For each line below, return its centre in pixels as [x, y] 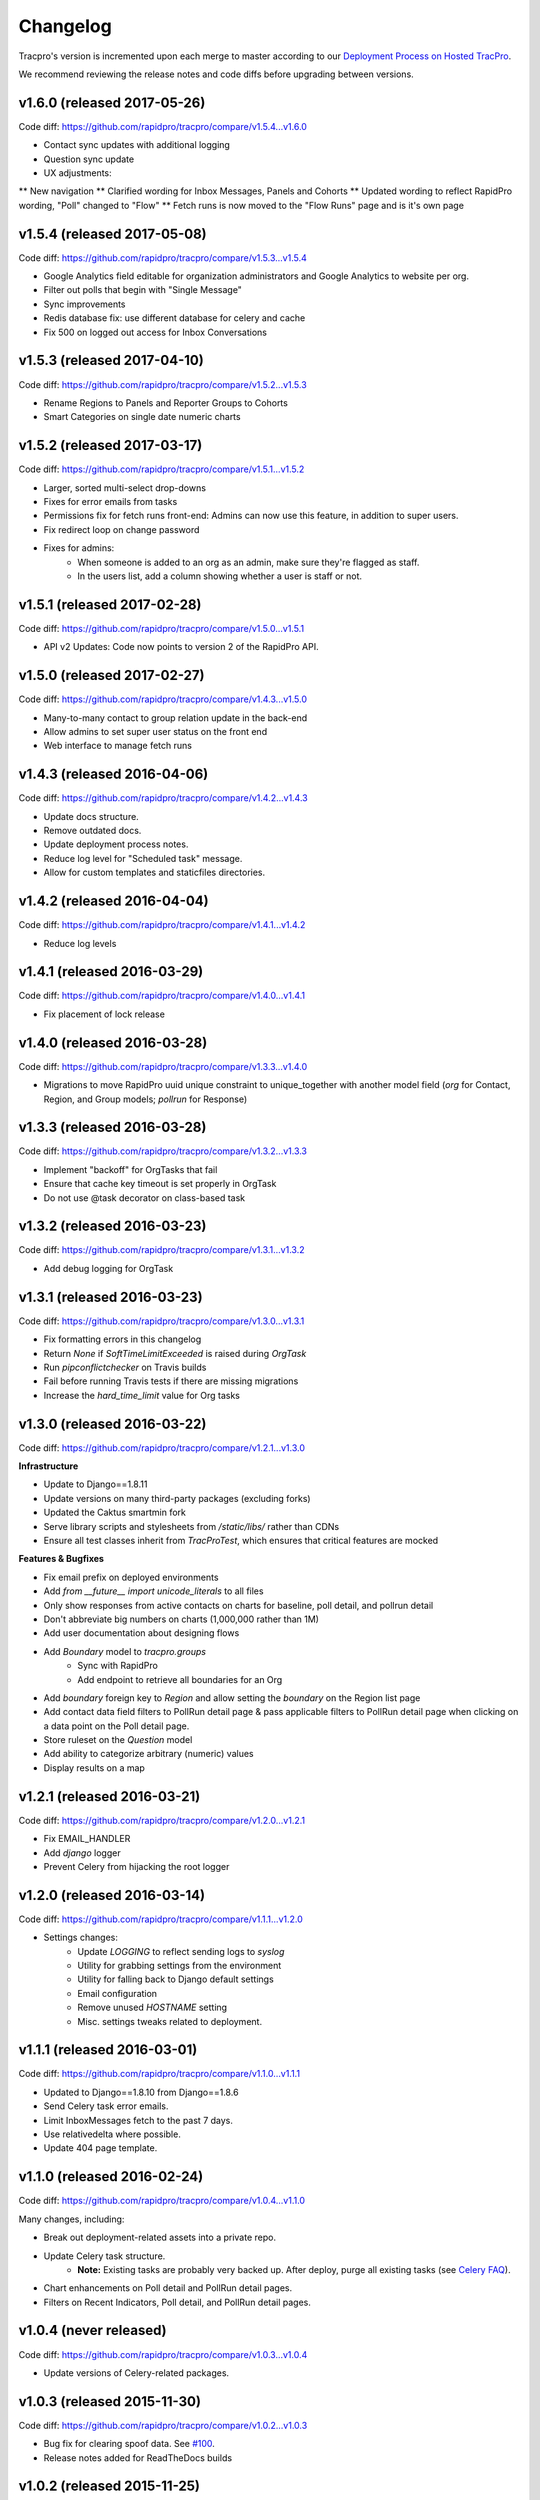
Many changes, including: [71, 2219]
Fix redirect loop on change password [121, 529]
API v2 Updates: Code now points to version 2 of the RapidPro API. [181, 647]
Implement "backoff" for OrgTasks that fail [130, 1169]
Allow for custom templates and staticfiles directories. [154, 872]
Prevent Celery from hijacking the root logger [136, 1866]
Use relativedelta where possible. [112, 2134]
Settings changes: [81, 1937]
